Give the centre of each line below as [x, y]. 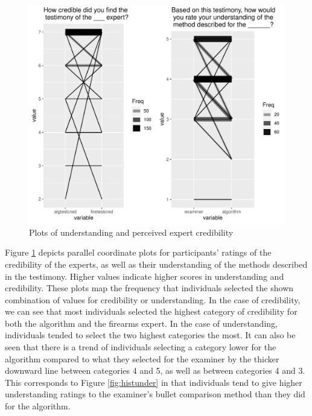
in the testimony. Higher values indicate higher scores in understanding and [145, 276]
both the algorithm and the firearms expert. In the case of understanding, [141, 323]
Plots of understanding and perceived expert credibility [131, 232]
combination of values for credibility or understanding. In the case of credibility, [153, 299]
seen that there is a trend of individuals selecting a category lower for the [141, 347]
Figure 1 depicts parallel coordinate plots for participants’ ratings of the [138, 252]
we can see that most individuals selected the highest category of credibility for [151, 311]
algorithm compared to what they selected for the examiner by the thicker [142, 358]
